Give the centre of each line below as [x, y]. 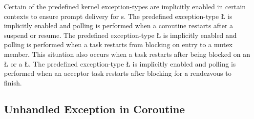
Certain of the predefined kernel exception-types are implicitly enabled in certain [125, 6]
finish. [13, 82]
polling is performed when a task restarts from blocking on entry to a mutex [118, 44]
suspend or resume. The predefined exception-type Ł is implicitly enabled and [120, 35]
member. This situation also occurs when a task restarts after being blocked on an [127, 54]
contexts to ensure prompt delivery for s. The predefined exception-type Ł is [118, 16]
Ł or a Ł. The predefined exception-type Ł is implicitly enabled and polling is [120, 63]
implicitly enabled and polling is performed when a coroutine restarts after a [119, 25]
